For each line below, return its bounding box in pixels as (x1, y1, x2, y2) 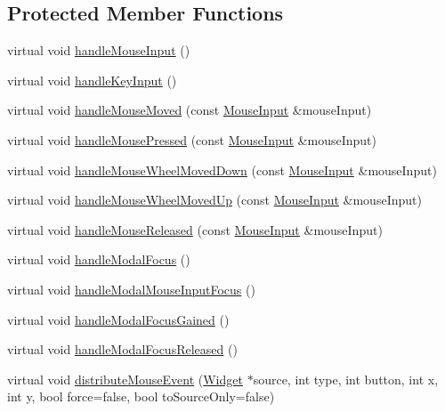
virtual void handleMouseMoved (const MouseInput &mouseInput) (7, 101, 372, 119)
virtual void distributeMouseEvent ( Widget (7, 369, 243, 388)
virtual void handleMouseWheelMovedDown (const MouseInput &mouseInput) (7, 160, 437, 179)
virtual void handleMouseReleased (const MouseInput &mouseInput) (7, 220, 383, 238)
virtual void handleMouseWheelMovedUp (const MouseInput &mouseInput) (7, 190, 422, 209)
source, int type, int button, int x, (253, 369, 439, 388)
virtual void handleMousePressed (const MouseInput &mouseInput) (7, 130, 376, 149)
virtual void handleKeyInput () (7, 70, 177, 89)
